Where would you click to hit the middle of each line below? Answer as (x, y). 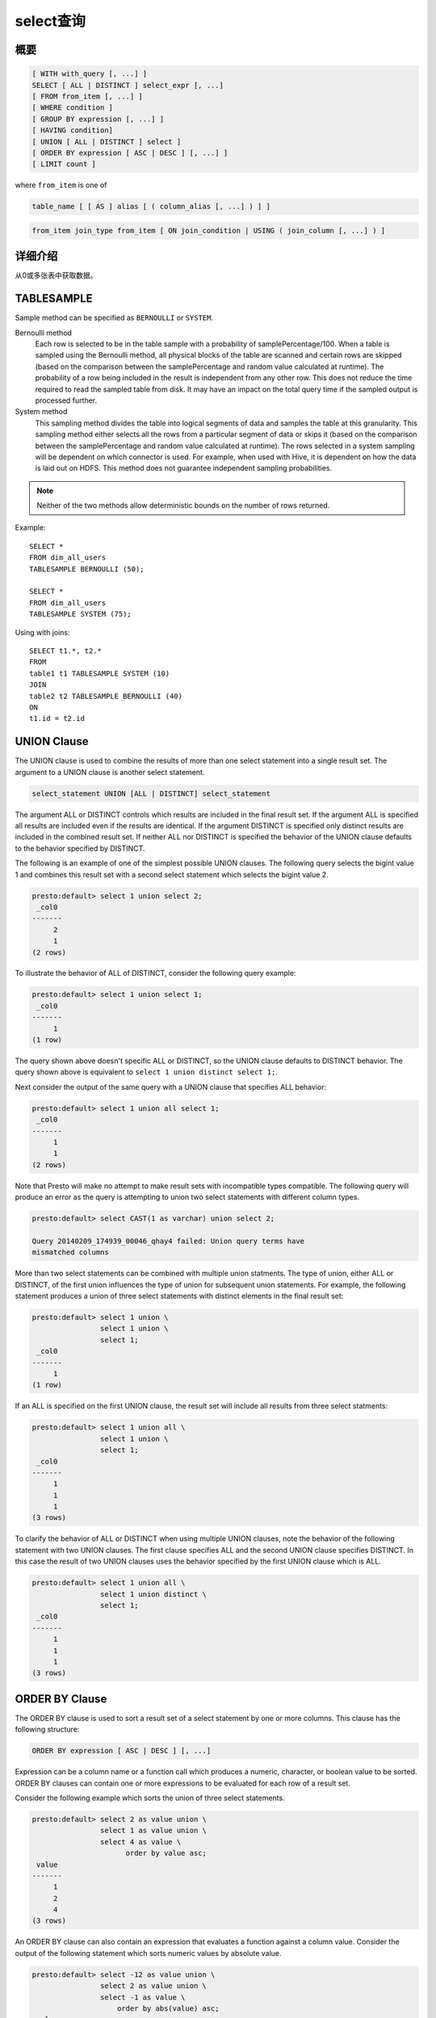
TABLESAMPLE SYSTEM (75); (81, 614)
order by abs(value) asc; (168, 2009)
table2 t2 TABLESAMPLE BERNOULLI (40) (106, 696)
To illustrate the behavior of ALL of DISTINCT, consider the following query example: (155, 973)
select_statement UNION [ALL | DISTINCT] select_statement (151, 793)
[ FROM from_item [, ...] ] (87, 96)
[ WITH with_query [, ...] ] (90, 74)
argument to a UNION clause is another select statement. (110, 772)
